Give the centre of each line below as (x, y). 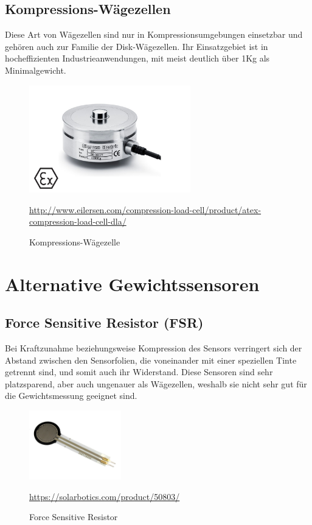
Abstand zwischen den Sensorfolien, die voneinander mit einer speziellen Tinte (151, 360)
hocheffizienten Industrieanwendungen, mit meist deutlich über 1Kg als (137, 58)
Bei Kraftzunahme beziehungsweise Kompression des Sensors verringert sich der (154, 348)
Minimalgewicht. (36, 70)
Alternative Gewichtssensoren (132, 284)
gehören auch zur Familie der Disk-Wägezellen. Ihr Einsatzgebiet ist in (137, 46)
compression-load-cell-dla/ (78, 221)
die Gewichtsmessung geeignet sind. (71, 396)
